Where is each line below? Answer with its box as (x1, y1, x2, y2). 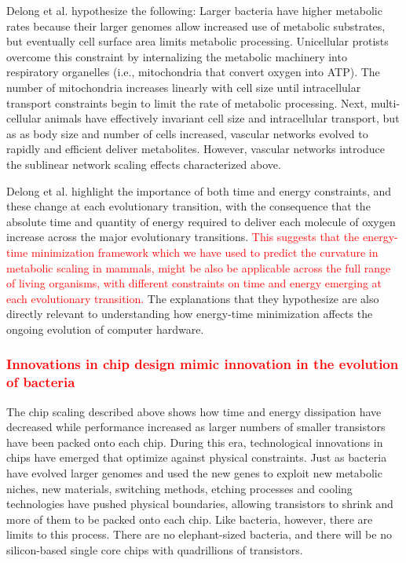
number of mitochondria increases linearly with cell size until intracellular (6, 79, 361, 95)
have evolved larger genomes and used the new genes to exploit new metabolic (6, 464, 382, 481)
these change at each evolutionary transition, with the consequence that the (6, 198, 371, 214)
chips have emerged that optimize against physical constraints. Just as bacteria (6, 449, 387, 466)
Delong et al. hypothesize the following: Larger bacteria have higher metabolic (6, 2, 382, 18)
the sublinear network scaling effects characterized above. (6, 155, 281, 172)
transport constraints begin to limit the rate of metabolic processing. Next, (6, 94, 368, 111)
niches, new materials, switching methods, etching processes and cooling (6, 480, 353, 496)
